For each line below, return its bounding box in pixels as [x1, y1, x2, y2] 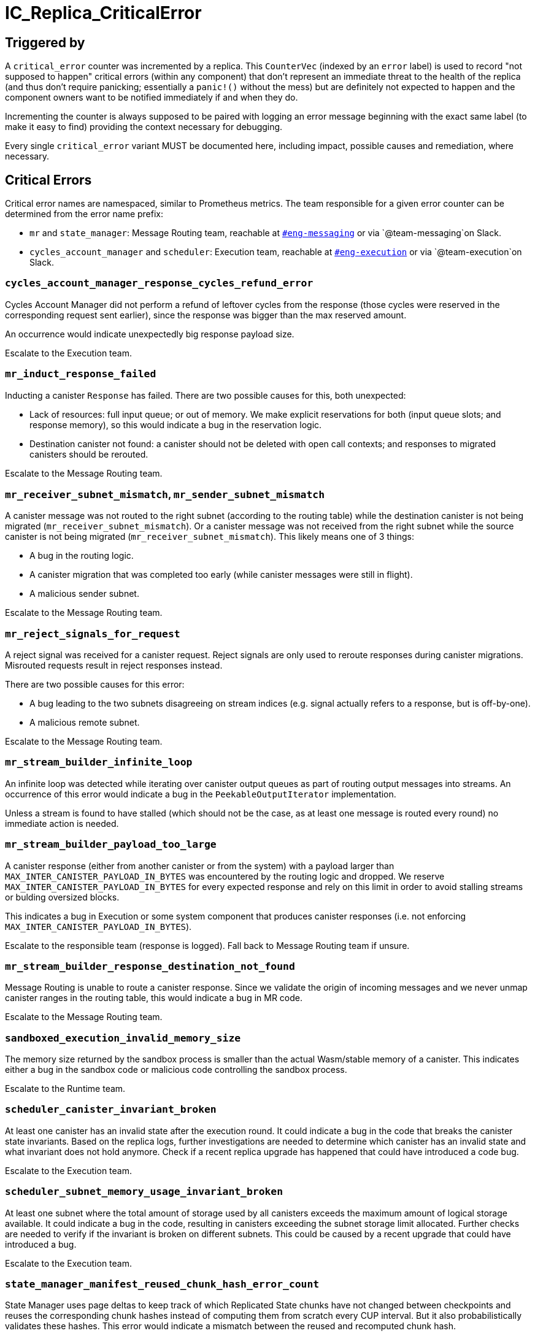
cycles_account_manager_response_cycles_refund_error [5, 277, 314, 290]
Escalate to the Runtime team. [5, 1083, 126, 1094]
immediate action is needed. [5, 818, 119, 829]
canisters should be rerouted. [29, 448, 148, 459]
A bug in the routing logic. [29, 550, 134, 561]
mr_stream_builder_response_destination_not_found [5, 960, 295, 972]
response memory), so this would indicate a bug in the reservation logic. [29, 419, 322, 430]
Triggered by [5, 34, 85, 50]
